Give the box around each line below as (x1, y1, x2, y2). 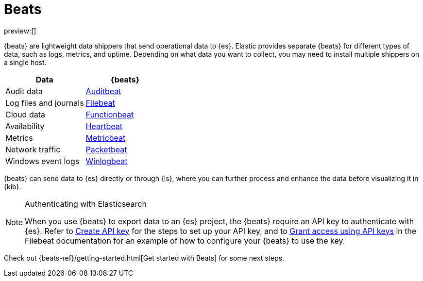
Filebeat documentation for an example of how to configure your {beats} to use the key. (25, 235, 345, 246)
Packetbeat (85, 144, 127, 154)
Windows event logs (5, 156, 80, 166)
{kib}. (4, 182, 21, 191)
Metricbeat (85, 132, 126, 143)
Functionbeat (85, 109, 134, 119)
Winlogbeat (85, 156, 128, 166)
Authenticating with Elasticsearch (25, 198, 147, 209)
